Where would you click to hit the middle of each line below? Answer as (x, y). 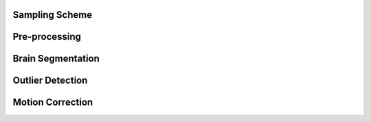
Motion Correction (53, 102)
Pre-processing (47, 37)
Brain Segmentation (56, 59)
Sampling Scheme (53, 15)
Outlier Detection (50, 81)
